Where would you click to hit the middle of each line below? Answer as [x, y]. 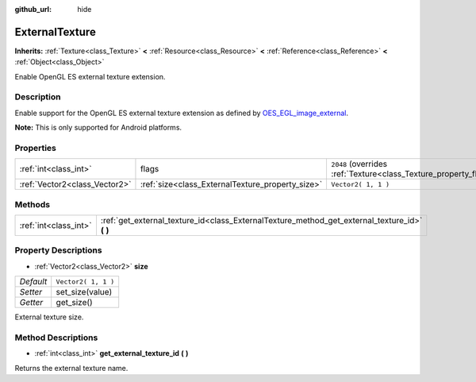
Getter [31, 303]
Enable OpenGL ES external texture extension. [90, 76]
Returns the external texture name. [71, 368]
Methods [33, 204]
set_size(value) [84, 292]
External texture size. [49, 317]
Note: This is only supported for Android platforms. [98, 128]
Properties [36, 148]
